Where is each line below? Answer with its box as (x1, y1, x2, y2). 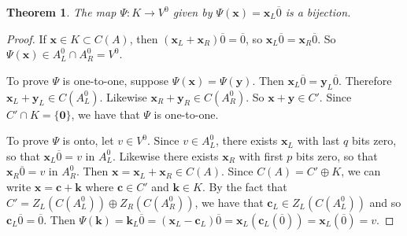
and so (369, 194, 401, 210)
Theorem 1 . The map (6, 4, 117, 20)
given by (172, 4, 213, 20)
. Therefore (339, 72, 392, 88)
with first (239, 147, 283, 164)
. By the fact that (202, 178, 287, 194)
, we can (341, 163, 381, 179)
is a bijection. (285, 4, 351, 20)
